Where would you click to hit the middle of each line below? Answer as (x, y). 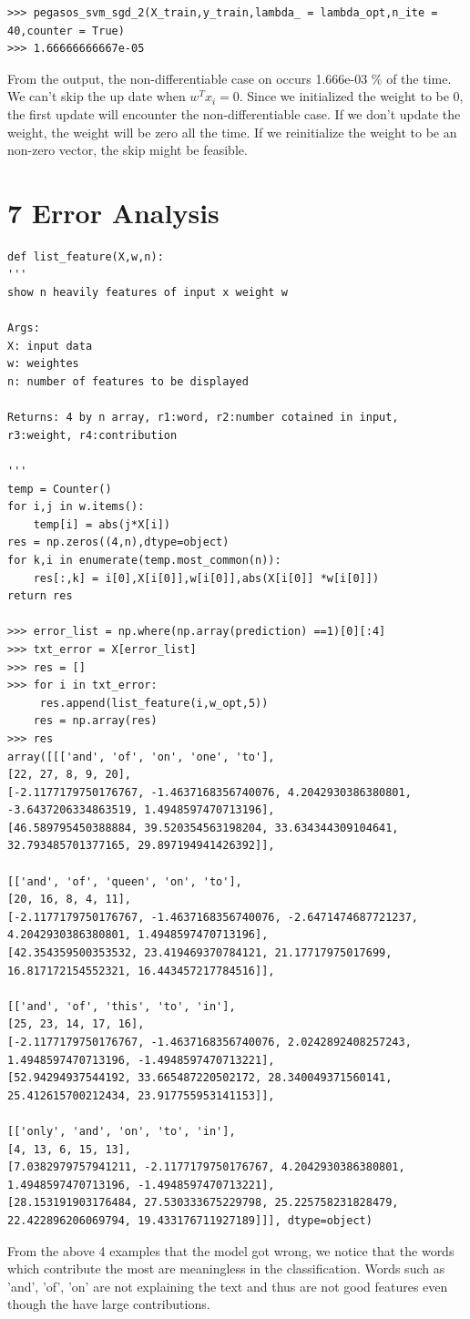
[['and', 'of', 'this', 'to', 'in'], (122, 1006)
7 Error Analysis (113, 212)
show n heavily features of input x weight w (148, 293)
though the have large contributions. (109, 1304)
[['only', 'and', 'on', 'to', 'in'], (122, 1131)
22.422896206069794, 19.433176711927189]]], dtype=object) (190, 1220)
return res (40, 596)
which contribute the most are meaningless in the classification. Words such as (226, 1268)
